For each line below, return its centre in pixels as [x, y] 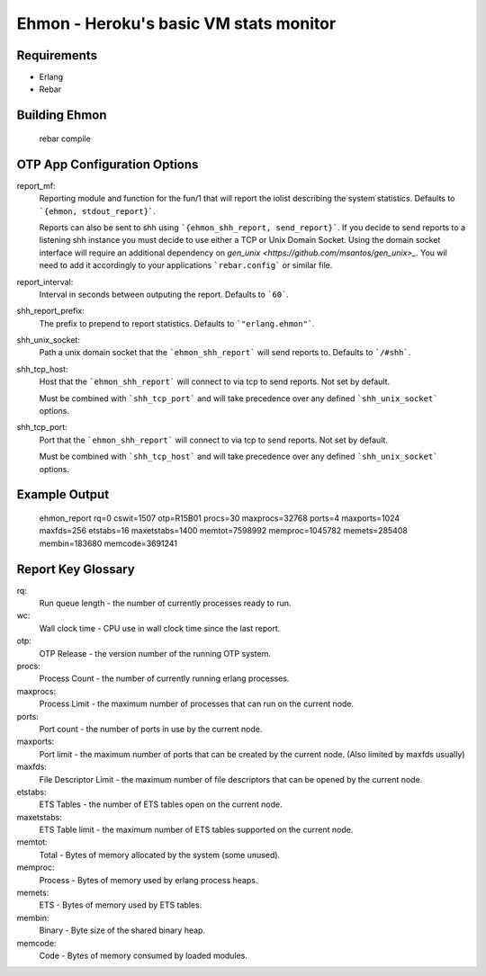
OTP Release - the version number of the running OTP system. [155, 653]
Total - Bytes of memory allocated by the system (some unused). [160, 855]
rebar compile [65, 139]
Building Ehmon [62, 116]
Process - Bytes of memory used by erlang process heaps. [148, 880]
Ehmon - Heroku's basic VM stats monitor [176, 23]
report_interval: [45, 282]
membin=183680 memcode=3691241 [108, 543]
